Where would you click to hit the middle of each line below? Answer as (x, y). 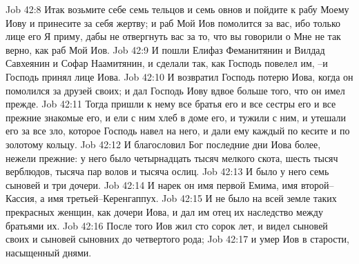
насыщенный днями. (49, 252)
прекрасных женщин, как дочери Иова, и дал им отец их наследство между (164, 211)
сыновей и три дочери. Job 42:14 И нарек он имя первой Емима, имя (152, 184)
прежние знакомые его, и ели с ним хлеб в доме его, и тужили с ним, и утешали (176, 117)
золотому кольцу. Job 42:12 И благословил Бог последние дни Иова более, (163, 144)
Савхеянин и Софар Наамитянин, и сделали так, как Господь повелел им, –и (167, 63)
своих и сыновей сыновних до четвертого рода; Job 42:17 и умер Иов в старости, (177, 239)
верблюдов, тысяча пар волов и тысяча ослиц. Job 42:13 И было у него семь (167, 171)
